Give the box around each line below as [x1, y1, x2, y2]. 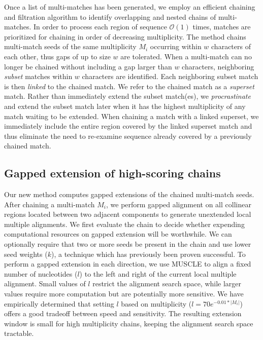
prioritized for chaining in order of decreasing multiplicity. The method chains [4, 31, 246, 42]
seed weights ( [4, 248, 48, 259]
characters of [211, 41, 251, 52]
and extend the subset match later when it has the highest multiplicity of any [4, 100, 246, 111]
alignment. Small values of [4, 278, 86, 289]
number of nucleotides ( [4, 268, 78, 279]
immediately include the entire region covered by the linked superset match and [4, 121, 252, 131]
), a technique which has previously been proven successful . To [51, 248, 246, 259]
